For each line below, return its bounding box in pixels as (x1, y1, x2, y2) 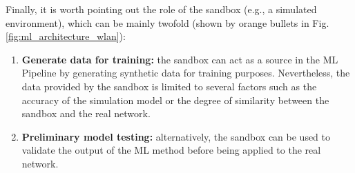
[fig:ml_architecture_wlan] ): (6, 29, 126, 43)
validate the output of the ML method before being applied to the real (21, 143, 321, 157)
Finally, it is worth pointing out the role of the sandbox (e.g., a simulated (6, 2, 317, 16)
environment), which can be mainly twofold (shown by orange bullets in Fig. (6, 15, 329, 30)
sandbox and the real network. (21, 106, 151, 121)
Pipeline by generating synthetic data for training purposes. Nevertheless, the (21, 65, 350, 80)
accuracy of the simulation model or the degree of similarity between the (21, 92, 329, 107)
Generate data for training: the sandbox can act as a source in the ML (21, 52, 338, 66)
